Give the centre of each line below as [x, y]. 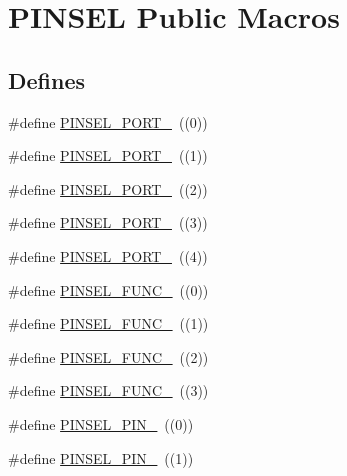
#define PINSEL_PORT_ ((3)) [108, 222]
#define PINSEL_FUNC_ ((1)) [108, 323]
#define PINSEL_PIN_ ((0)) [101, 423]
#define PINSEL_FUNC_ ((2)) [108, 356]
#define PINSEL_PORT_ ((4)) [108, 255]
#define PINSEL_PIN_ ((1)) [101, 457]
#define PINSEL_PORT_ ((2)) [108, 188]
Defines [47, 79]
